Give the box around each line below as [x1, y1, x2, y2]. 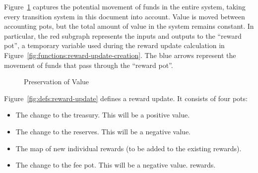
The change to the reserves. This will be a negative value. [15, 126, 191, 136]
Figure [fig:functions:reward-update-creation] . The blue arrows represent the [4, 50, 236, 60]
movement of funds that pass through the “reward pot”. [4, 59, 173, 70]
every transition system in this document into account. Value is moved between [4, 11, 245, 21]
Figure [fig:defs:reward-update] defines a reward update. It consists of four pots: [4, 93, 248, 103]
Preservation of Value [24, 76, 89, 87]
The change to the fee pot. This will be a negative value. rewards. [15, 160, 216, 170]
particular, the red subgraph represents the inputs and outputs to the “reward [4, 30, 242, 41]
